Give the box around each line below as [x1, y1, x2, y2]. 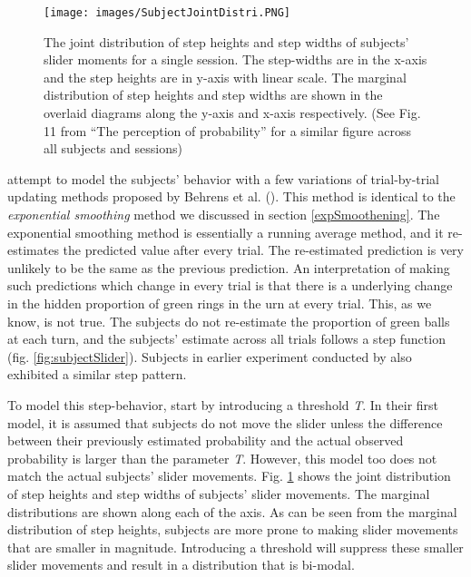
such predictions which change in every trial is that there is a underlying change [7, 276, 453, 295]
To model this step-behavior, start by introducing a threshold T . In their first [7, 395, 439, 414]
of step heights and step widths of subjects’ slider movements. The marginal [7, 484, 430, 503]
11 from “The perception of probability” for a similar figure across [44, 121, 411, 140]
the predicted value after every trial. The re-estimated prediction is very [63, 240, 464, 259]
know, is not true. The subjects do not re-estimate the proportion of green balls [7, 311, 450, 330]
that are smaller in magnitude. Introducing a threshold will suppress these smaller [7, 537, 464, 556]
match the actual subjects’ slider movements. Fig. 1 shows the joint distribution [7, 466, 451, 485]
